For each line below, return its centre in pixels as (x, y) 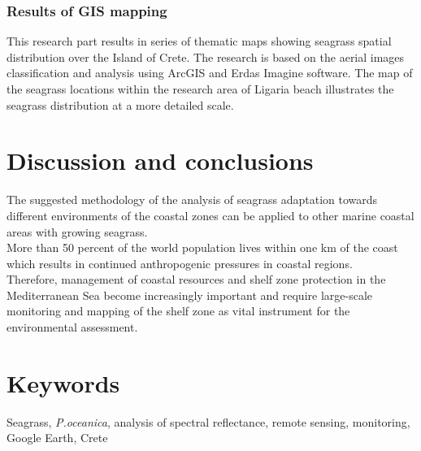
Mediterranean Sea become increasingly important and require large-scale (189, 295)
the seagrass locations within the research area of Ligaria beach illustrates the (200, 89)
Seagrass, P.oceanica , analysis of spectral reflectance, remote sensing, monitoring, (208, 421)
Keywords (63, 382)
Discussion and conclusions (160, 160)
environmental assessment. (72, 327)
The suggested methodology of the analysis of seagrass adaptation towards (192, 199)
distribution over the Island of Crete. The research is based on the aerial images (206, 56)
